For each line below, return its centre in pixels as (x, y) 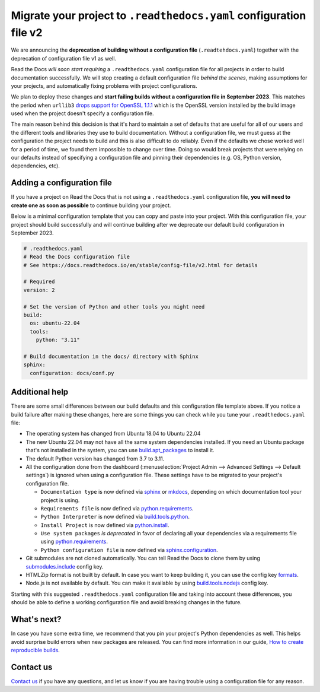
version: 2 (39, 290)
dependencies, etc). (36, 166)
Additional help (40, 392)
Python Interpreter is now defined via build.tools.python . (115, 517)
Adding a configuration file (61, 183)
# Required (39, 282)
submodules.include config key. (65, 566)
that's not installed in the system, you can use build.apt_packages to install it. (120, 450)
